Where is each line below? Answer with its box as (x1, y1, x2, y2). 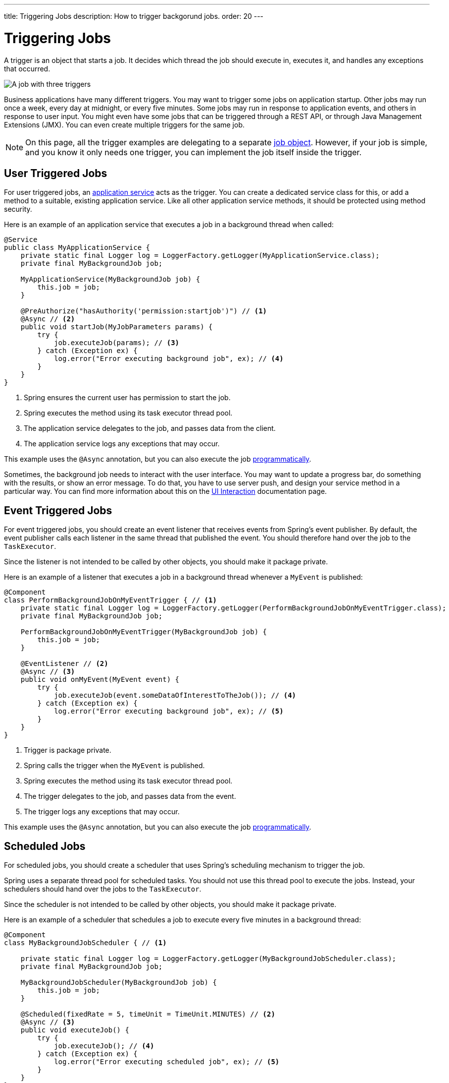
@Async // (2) (20, 315, 75, 323)
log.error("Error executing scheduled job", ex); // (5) (54, 1058, 280, 1066)
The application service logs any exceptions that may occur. (24, 439, 220, 448)
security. (4, 205, 32, 214)
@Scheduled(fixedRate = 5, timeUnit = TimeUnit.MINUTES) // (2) (20, 1010, 275, 1019)
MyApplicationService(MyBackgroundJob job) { (20, 275, 200, 284)
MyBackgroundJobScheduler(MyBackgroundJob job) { (20, 978, 217, 987)
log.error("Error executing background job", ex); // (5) (54, 707, 284, 716)
